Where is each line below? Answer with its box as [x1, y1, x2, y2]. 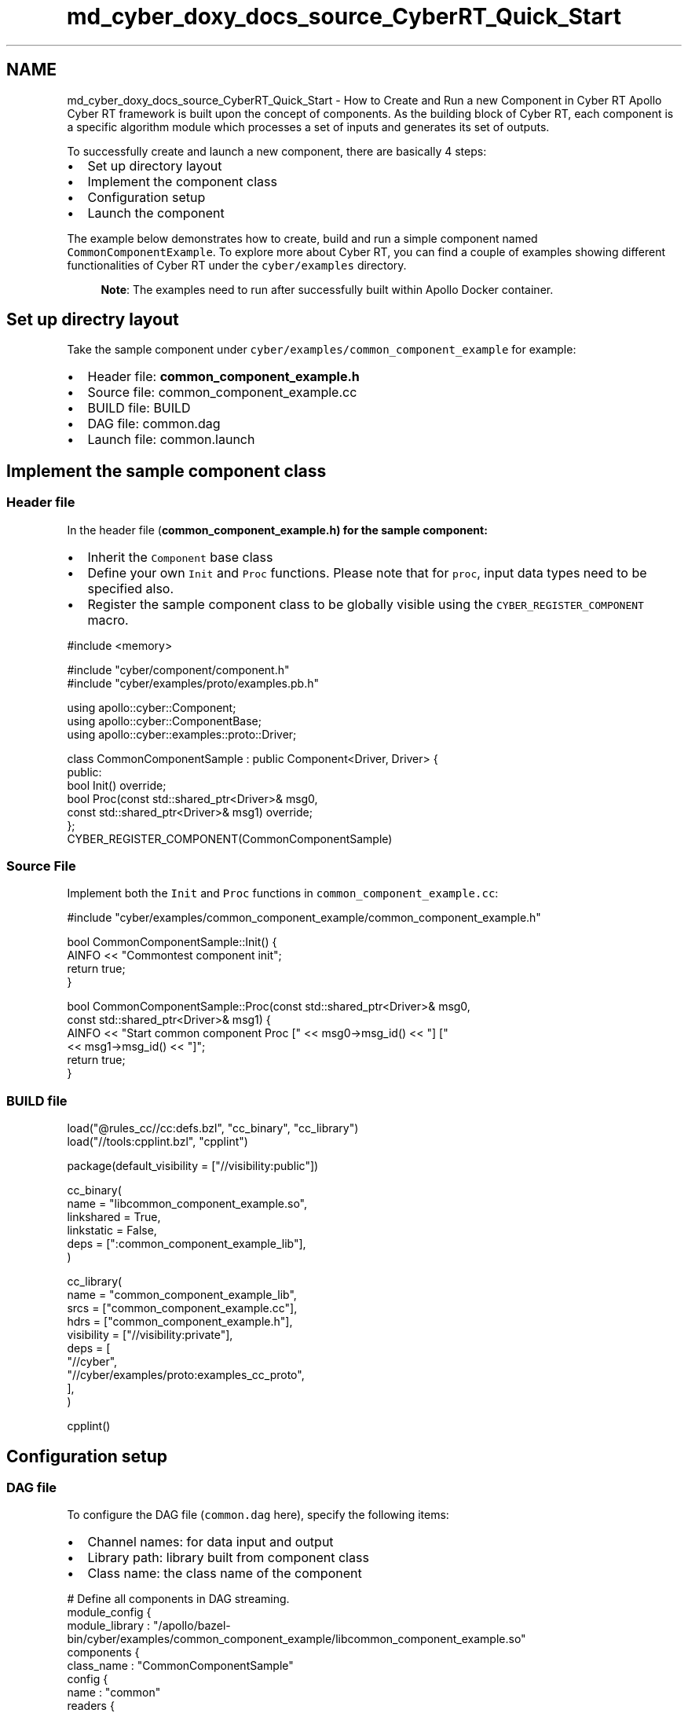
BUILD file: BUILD [87, 400, 191, 416]
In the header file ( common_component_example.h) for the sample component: [67, 523, 488, 537]
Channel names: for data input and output [87, 1534, 334, 1550]
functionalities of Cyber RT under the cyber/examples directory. [67, 258, 407, 272]
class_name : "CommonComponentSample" [67, 1659, 294, 1673]
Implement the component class [87, 173, 277, 189]
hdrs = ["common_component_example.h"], [67, 1315, 293, 1329]
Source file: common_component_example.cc [87, 384, 357, 401]
